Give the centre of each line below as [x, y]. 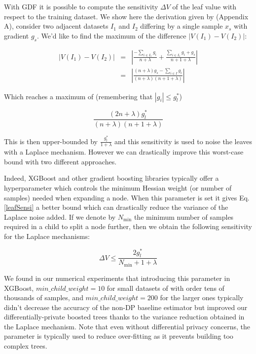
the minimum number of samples [184, 216]
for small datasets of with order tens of [165, 288]
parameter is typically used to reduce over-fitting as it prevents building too [119, 336]
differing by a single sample [182, 26]
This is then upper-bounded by [51, 141]
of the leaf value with [204, 6]
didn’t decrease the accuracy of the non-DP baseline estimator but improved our [126, 307]
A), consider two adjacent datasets [56, 26]
